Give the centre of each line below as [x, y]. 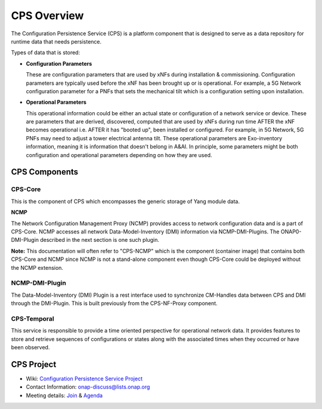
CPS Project [34, 364]
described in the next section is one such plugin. [100, 240]
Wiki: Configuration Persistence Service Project [84, 379]
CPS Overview [47, 16]
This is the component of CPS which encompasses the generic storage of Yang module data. [125, 201]
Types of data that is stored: [46, 53]
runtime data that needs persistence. [56, 41]
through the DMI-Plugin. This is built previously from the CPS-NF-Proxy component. [114, 303]
